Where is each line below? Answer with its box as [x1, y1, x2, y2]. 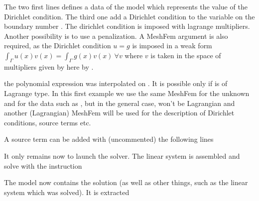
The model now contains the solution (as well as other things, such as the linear [4, 177, 248, 188]
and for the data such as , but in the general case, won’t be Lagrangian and [4, 98, 235, 108]
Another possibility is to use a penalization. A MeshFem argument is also [4, 30, 228, 41]
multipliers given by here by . [4, 61, 94, 72]
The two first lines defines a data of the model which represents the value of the [4, 1, 248, 11]
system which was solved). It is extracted [4, 187, 129, 197]
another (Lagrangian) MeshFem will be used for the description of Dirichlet [4, 107, 235, 118]
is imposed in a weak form [132, 40, 212, 51]
